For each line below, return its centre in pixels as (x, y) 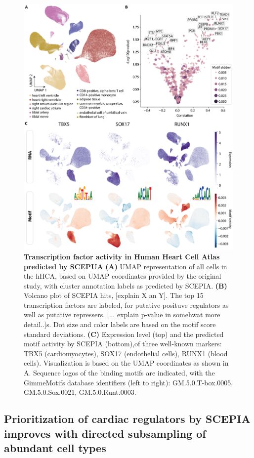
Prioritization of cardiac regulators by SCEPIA (127, 419)
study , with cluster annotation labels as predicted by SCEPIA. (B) (126, 285)
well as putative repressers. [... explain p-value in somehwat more (122, 314)
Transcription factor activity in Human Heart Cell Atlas (122, 256)
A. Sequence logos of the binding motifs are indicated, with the (119, 373)
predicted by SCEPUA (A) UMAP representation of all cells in (126, 266)
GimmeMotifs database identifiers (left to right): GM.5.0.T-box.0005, (128, 382)
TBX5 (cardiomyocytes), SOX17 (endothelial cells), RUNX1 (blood (126, 353)
